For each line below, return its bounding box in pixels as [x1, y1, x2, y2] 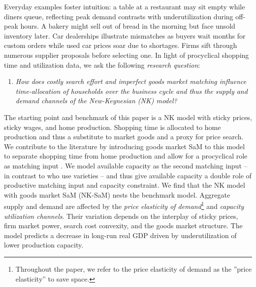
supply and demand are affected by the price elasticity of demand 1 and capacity [4, 200, 244, 211]
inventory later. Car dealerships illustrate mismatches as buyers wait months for [4, 30, 246, 41]
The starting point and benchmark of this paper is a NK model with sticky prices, [4, 112, 252, 122]
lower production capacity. [4, 240, 84, 250]
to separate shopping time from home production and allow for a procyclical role [4, 151, 248, 161]
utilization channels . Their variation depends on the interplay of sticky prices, [4, 210, 238, 221]
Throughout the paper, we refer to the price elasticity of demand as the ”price [15, 263, 252, 274]
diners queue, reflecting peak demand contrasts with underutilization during [4, 11, 233, 21]
